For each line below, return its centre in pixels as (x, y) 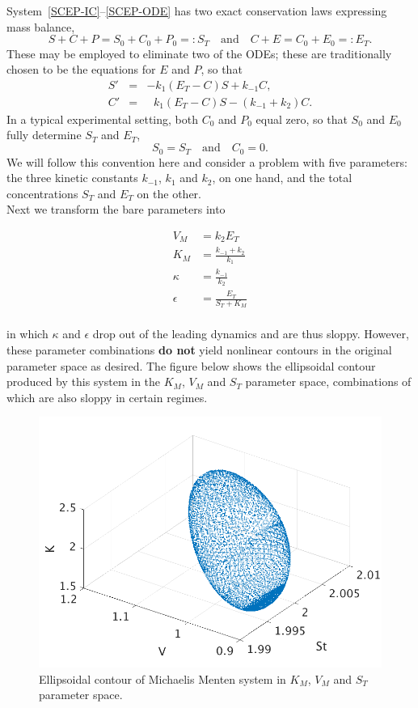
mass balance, (41, 26)
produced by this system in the (84, 382)
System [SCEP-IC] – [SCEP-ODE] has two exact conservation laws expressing (197, 11)
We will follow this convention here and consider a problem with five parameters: (207, 161)
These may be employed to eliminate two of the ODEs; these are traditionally (199, 53)
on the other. (169, 193)
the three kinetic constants (72, 178)
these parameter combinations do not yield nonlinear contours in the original (199, 349)
